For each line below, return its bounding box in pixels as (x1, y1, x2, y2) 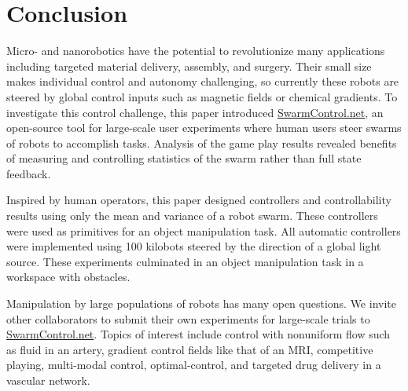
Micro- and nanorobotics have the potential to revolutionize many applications (6, 42, 385, 59)
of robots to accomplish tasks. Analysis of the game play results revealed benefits (6, 134, 397, 151)
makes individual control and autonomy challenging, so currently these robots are (6, 73, 399, 90)
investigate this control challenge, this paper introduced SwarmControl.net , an (6, 104, 384, 120)
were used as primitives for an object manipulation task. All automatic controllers (6, 222, 401, 239)
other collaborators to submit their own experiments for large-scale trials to (6, 310, 370, 327)
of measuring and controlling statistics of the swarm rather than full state (6, 150, 362, 166)
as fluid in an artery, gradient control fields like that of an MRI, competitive (6, 341, 373, 357)
